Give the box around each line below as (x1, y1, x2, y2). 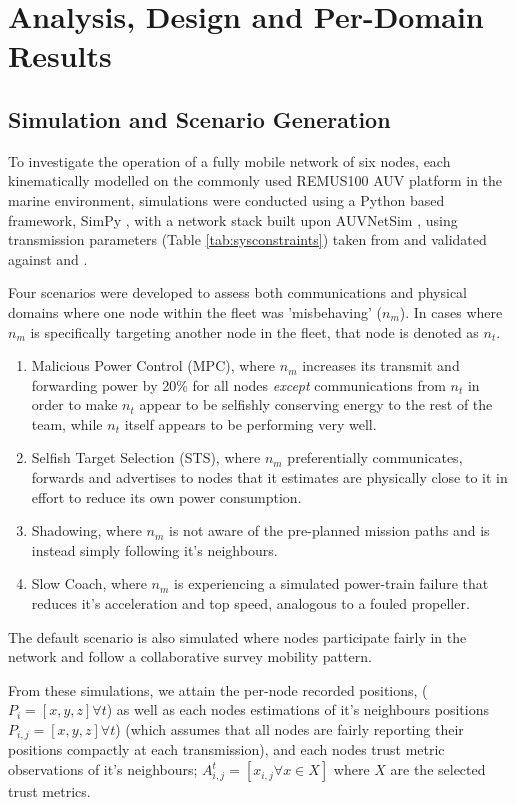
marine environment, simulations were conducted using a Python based (8, 189, 445, 210)
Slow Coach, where (31, 573, 147, 594)
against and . (8, 248, 88, 269)
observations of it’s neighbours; (8, 759, 198, 780)
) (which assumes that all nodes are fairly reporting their (115, 719, 464, 740)
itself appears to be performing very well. (124, 413, 377, 434)
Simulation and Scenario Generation (8, 103, 391, 134)
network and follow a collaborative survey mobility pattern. (8, 646, 372, 667)
